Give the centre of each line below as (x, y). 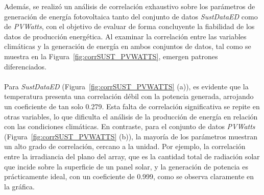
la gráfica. (19, 186)
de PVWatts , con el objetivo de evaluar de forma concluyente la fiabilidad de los (129, 26)
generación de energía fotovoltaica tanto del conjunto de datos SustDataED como (131, 16)
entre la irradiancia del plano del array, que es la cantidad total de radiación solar (132, 156)
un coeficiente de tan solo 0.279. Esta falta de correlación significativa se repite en (132, 106)
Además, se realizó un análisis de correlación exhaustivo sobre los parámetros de (130, 6)
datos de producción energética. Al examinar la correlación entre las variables (125, 36)
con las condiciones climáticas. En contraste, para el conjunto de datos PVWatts (130, 126)
